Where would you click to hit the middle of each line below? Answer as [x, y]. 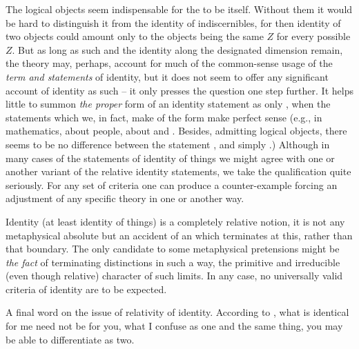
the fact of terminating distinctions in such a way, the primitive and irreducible [173, 262]
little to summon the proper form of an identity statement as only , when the [168, 104]
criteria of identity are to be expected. [86, 289]
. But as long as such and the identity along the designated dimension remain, [177, 49]
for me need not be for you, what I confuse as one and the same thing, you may [174, 326]
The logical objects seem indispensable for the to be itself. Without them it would [179, 9]
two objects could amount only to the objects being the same [135, 36]
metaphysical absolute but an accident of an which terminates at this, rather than [179, 235]
